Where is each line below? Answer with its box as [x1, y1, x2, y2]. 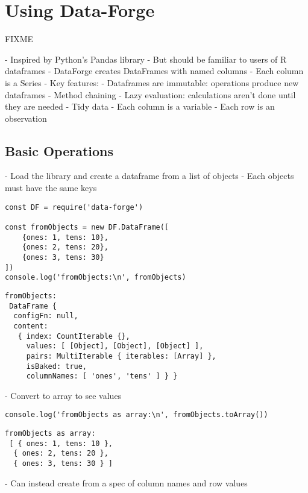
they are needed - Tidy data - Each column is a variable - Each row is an [5, 100, 275, 113]
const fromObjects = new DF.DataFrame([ [5, 222, 169, 231]
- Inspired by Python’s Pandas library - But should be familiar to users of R [5, 52, 287, 65]
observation [5, 111, 47, 124]
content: [13, 321, 48, 330]
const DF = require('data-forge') [5, 203, 143, 212]
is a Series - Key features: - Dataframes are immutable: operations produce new [5, 76, 299, 89]
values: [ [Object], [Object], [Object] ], [26, 342, 204, 351]
